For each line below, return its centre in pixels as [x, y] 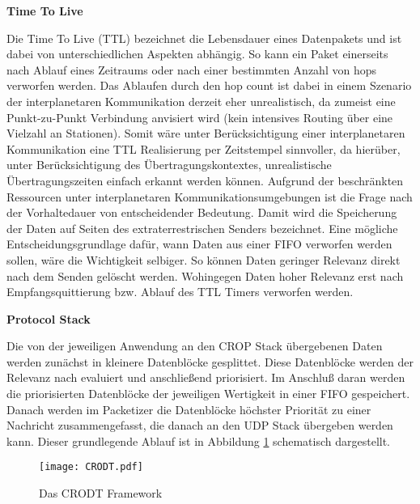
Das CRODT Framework [101, 493]
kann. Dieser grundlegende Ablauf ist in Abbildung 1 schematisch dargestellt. [199, 440]
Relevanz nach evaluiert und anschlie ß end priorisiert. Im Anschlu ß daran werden [206, 377]
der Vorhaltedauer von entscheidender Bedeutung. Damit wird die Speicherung [202, 212]
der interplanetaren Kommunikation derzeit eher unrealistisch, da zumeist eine [201, 101]
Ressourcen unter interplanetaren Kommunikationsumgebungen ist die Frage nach [210, 196]
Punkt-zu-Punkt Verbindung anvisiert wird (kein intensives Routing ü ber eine [200, 117]
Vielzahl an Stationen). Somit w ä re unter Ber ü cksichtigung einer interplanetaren [206, 133]
